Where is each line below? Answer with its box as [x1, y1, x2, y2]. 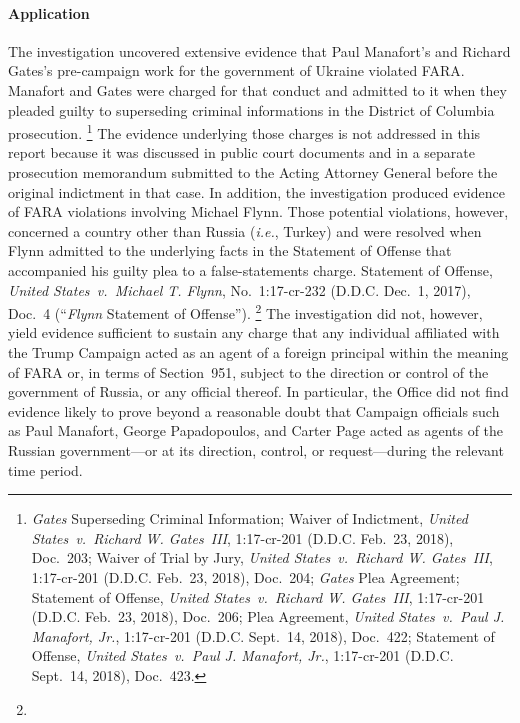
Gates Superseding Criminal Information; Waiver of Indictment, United [31, 508, 468, 529]
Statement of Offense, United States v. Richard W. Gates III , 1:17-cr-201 [31, 586, 485, 607]
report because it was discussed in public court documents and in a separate [8, 142, 475, 163]
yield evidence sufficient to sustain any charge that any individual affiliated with [8, 322, 500, 343]
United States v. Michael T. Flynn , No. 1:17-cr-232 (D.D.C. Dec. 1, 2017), [8, 279, 471, 300]
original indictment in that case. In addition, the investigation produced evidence [8, 181, 505, 202]
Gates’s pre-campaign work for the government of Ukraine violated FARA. [8, 60, 465, 81]
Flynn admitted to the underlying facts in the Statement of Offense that [8, 240, 452, 261]
